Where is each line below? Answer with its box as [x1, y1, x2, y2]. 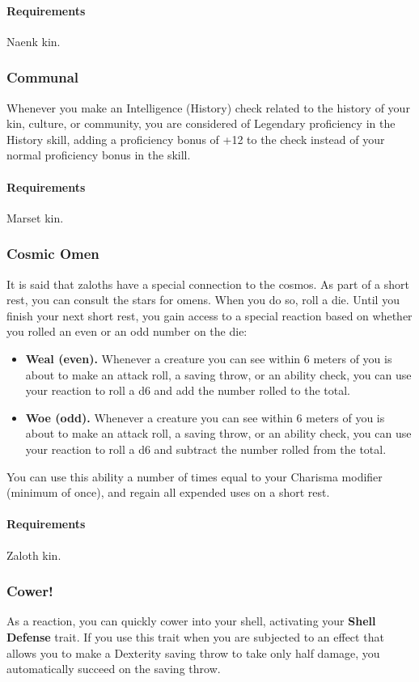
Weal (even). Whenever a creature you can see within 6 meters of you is [25, 349, 392, 366]
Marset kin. [6, 209, 64, 226]
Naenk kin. [6, 32, 61, 49]
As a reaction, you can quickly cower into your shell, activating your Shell [6, 612, 376, 629]
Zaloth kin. [6, 546, 61, 563]
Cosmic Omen [6, 244, 99, 264]
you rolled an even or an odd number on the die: [6, 323, 248, 340]
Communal [6, 67, 79, 87]
